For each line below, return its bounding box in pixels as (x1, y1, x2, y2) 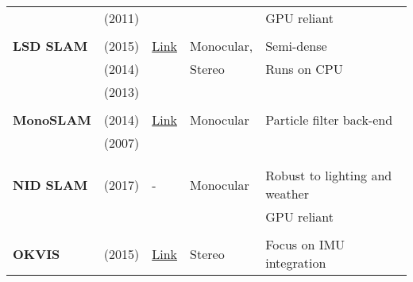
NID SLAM (13, 175, 88, 194)
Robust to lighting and (265, 166, 392, 184)
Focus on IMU (265, 235, 345, 253)
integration (265, 253, 326, 272)
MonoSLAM (13, 110, 91, 129)
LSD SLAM (13, 37, 88, 55)
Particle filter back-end (265, 110, 393, 129)
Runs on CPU (265, 60, 343, 78)
